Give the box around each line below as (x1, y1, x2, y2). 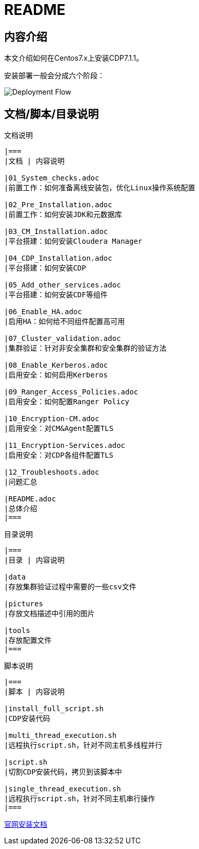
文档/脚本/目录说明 (4, 107, 99, 120)
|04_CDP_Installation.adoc (4, 254, 112, 263)
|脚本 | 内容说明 (4, 688, 65, 696)
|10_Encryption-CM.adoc (4, 414, 99, 423)
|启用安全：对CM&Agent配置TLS (4, 424, 114, 433)
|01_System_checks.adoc (4, 174, 99, 183)
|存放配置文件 (4, 636, 52, 645)
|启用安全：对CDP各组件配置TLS (4, 451, 114, 460)
